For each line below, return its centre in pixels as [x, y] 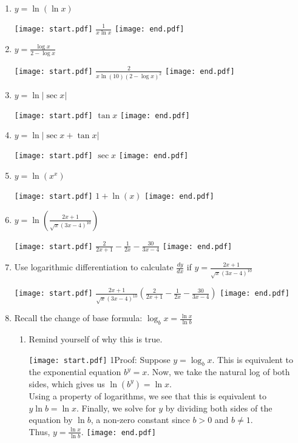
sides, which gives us [67, 383]
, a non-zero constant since [140, 420]
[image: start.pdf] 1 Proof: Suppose [100, 359]
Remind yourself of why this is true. [96, 339]
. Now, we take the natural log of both [218, 372]
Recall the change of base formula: [78, 318]
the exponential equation [75, 372]
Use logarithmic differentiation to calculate [94, 267]
